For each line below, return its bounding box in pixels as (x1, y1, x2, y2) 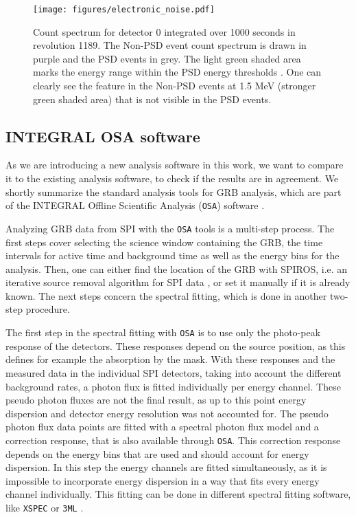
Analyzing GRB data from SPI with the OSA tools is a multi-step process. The (5, 221, 335, 235)
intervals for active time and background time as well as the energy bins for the (5, 248, 340, 263)
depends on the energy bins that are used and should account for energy (5, 446, 309, 461)
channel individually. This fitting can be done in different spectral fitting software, (5, 487, 351, 501)
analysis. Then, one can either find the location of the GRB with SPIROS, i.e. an (5, 261, 348, 276)
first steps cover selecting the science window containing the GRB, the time (5, 234, 323, 249)
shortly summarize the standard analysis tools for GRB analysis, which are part (5, 184, 342, 199)
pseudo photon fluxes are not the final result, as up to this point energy (5, 393, 307, 407)
